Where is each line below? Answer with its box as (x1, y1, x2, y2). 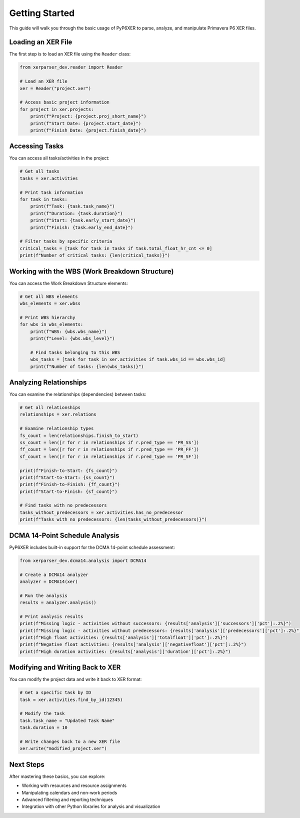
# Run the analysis (19, 592, 67, 598)
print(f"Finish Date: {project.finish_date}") (30, 127, 147, 133)
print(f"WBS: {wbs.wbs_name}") (30, 328, 107, 334)
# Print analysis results (19, 613, 83, 619)
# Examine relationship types (19, 425, 94, 431)
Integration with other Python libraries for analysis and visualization (21, 803, 160, 809)
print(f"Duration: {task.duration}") (30, 210, 123, 216)
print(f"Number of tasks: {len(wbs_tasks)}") (30, 363, 144, 369)
